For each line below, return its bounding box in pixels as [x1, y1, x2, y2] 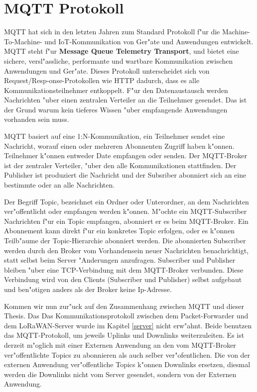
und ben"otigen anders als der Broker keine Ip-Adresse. [4, 284, 172, 294]
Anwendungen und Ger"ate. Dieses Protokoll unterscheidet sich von [4, 65, 210, 76]
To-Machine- [4, 36, 42, 46]
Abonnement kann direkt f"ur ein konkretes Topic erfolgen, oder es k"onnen [4, 225, 235, 236]
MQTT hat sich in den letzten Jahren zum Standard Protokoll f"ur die [4, 26, 220, 37]
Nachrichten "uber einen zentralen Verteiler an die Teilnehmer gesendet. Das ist [4, 95, 247, 105]
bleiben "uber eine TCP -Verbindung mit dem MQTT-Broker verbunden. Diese [4, 264, 244, 275]
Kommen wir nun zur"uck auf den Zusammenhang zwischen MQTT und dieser [4, 300, 244, 311]
